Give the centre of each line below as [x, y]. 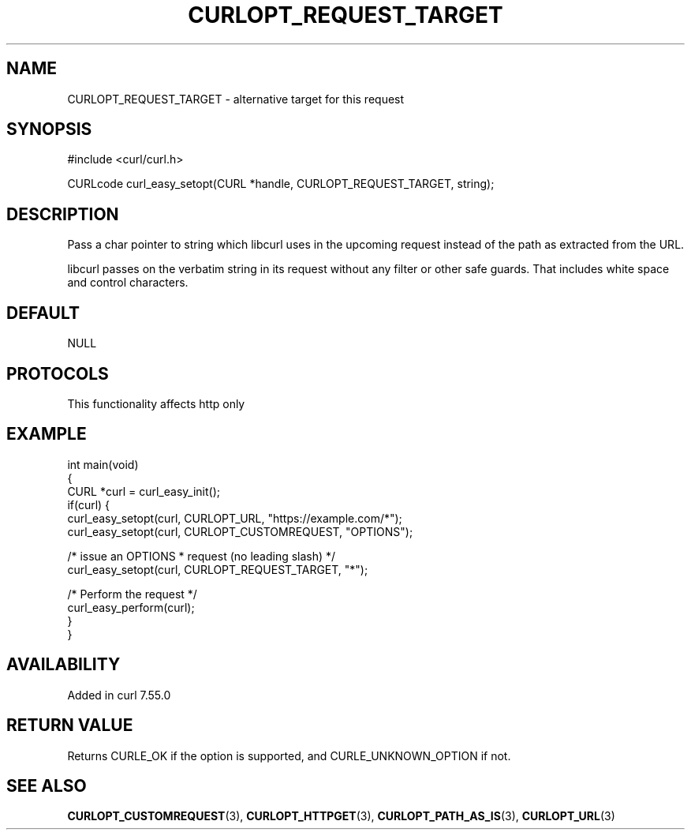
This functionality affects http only [156, 403]
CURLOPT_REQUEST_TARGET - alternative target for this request [236, 99]
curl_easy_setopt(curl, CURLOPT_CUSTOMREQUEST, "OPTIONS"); [240, 531]
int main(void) [103, 464]
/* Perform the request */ [132, 594]
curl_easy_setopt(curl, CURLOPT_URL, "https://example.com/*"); [235, 518]
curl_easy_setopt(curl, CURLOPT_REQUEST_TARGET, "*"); [218, 569]
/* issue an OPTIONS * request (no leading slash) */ [202, 556]
